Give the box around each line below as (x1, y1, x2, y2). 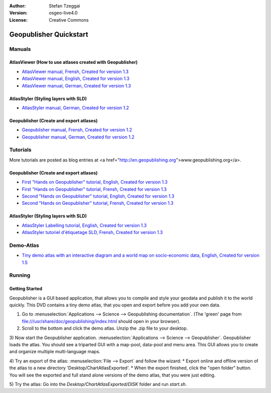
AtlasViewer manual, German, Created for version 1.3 (22, 83, 131, 89)
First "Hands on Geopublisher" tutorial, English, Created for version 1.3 (22, 179, 168, 185)
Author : (9, 3, 26, 9)
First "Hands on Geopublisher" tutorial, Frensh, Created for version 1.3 (22, 186, 167, 192)
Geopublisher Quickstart (9, 30, 88, 39)
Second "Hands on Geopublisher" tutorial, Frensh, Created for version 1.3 (22, 200, 174, 206)
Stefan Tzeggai (49, 3, 80, 9)
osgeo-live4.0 (49, 10, 78, 16)
